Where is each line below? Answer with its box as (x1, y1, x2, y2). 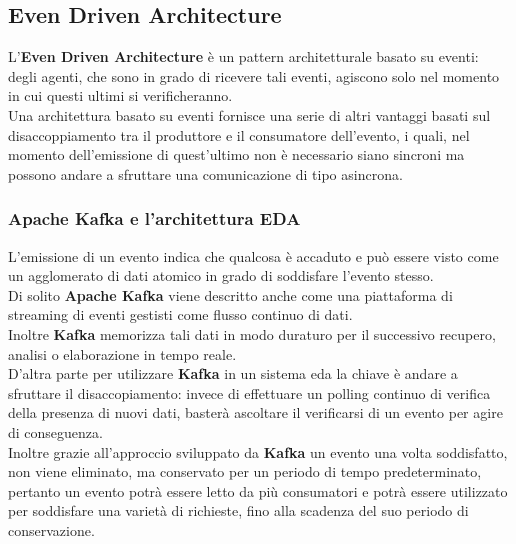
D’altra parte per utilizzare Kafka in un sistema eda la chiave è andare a (8, 363, 458, 384)
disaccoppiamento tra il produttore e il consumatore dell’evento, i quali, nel (8, 124, 470, 145)
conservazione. (8, 519, 95, 540)
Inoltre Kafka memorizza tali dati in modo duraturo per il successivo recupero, (8, 323, 496, 344)
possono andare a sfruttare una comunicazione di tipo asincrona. (8, 163, 403, 184)
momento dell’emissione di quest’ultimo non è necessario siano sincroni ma (8, 144, 465, 165)
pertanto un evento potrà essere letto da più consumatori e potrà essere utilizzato (8, 480, 508, 501)
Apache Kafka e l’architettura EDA (8, 206, 301, 231)
